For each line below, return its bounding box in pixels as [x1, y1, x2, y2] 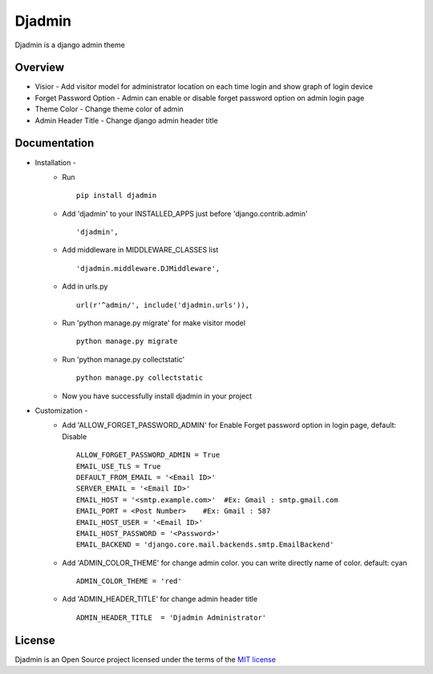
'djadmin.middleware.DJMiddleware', [76, 264, 221, 272]
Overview [14, 61, 65, 75]
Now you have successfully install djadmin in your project [62, 391, 253, 401]
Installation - [34, 157, 76, 167]
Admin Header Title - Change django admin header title [34, 115, 218, 125]
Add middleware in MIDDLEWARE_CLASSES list [62, 245, 219, 255]
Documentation [14, 136, 95, 150]
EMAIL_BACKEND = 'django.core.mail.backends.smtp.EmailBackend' [76, 540, 334, 549]
